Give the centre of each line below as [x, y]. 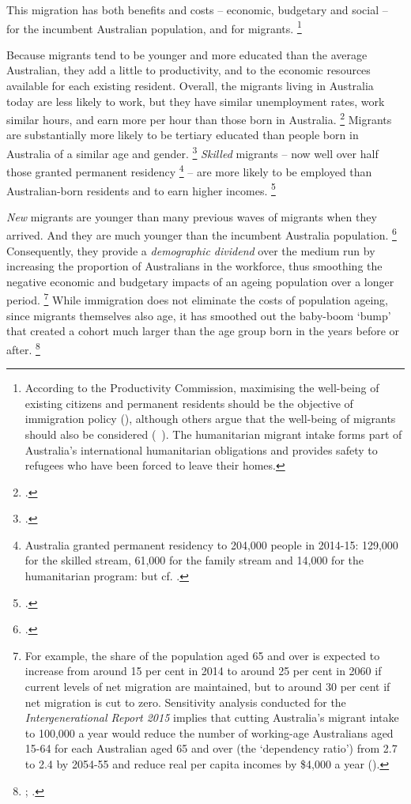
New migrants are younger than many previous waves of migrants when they [192, 216]
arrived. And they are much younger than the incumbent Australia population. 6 [202, 234]
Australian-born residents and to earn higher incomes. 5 [141, 189]
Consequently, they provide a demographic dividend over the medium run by [191, 250]
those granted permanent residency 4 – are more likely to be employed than [189, 170]
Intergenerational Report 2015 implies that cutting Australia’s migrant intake [212, 717]
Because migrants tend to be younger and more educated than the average [187, 54]
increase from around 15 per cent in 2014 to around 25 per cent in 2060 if [203, 671]
